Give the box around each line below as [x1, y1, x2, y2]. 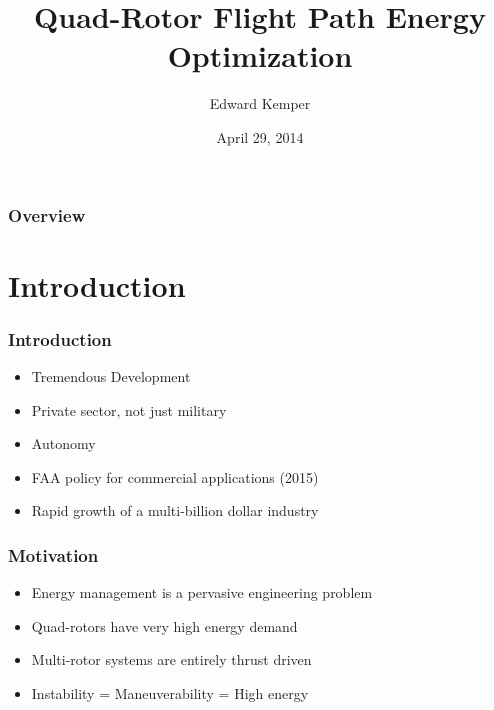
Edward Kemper [209, 93, 311, 114]
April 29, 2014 [216, 126, 304, 147]
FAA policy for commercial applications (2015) [31, 466, 319, 487]
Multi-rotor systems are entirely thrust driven [31, 649, 312, 670]
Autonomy [31, 433, 96, 454]
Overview [8, 202, 86, 227]
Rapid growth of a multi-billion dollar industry [31, 500, 319, 521]
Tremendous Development [31, 366, 191, 387]
